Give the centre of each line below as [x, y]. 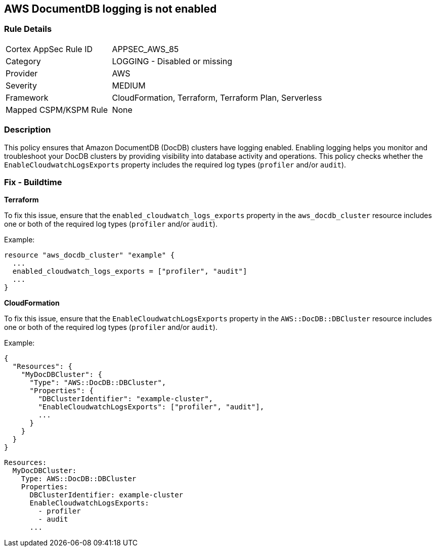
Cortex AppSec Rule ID [49, 49]
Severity [21, 85]
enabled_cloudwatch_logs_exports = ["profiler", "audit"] [130, 271]
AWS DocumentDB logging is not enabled [111, 9]
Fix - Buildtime [33, 182]
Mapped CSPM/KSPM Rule [57, 110]
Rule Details [28, 29]
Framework [27, 97]
